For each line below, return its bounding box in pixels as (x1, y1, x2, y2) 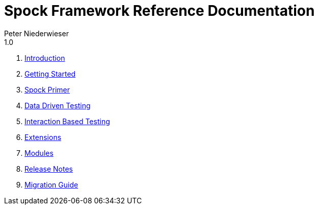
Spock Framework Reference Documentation (4, 2, 315, 19)
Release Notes (24, 164, 73, 173)
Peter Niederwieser (4, 29, 69, 38)
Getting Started (24, 69, 76, 78)
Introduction (24, 53, 65, 62)
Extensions (24, 132, 62, 142)
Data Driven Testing (24, 101, 91, 110)
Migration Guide (24, 180, 78, 189)
